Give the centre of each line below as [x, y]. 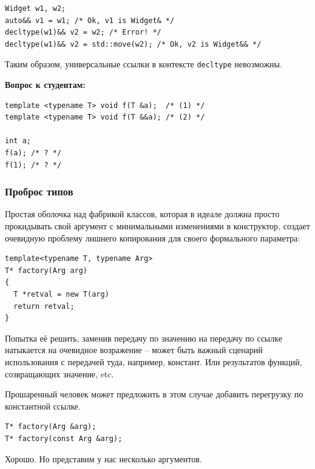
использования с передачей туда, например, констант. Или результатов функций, [154, 361]
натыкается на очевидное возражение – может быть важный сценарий [134, 350]
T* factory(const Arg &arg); [64, 438]
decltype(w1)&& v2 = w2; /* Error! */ [83, 32]
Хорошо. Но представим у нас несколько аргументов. [103, 458]
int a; [18, 141]
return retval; [44, 306]
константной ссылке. [43, 406]
